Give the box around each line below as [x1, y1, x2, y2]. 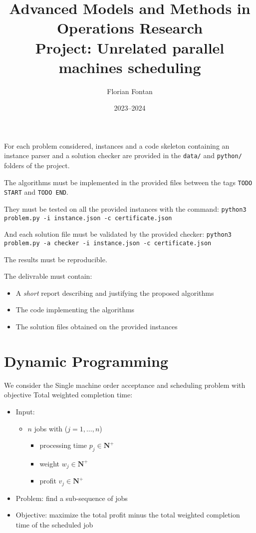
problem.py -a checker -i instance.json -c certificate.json [4, 240, 212, 247]
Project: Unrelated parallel [35, 37, 225, 58]
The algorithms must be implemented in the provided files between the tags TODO [4, 177, 253, 187]
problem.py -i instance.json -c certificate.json [4, 214, 172, 222]
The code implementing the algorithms [15, 304, 135, 315]
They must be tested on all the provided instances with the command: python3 [4, 204, 247, 214]
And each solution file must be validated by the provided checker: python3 [4, 229, 232, 239]
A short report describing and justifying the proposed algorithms [15, 287, 214, 298]
